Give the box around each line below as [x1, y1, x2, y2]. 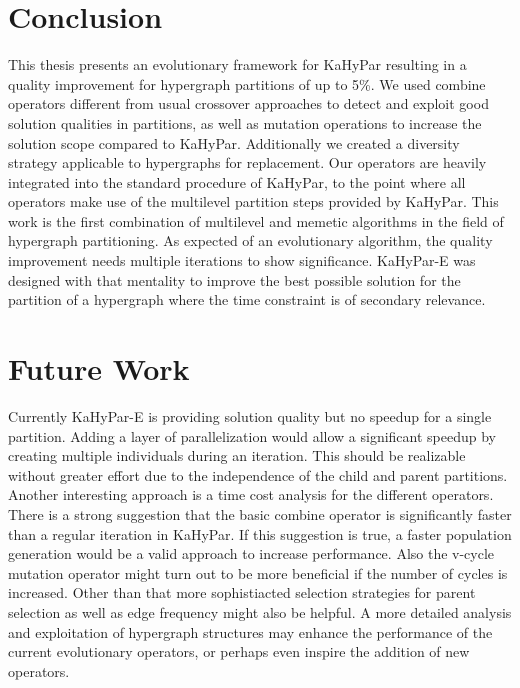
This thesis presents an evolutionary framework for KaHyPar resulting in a [8, 54, 467, 75]
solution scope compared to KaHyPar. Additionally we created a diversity [8, 132, 460, 153]
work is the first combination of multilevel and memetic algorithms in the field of [8, 210, 504, 231]
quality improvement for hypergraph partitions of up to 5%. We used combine [8, 73, 486, 94]
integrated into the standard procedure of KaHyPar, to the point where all [8, 171, 466, 192]
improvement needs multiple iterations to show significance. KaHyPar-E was [8, 250, 476, 271]
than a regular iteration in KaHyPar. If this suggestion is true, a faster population [8, 523, 512, 544]
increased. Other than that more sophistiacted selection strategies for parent [8, 582, 476, 603]
